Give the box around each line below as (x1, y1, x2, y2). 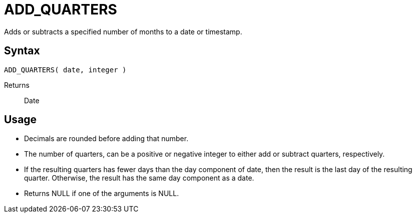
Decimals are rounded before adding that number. (24, 134, 189, 143)
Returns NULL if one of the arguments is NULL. (24, 189, 179, 198)
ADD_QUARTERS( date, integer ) (4, 65, 127, 74)
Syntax (4, 44, 40, 57)
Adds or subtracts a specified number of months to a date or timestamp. (4, 27, 242, 36)
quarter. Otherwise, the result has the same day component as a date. (24, 174, 254, 183)
